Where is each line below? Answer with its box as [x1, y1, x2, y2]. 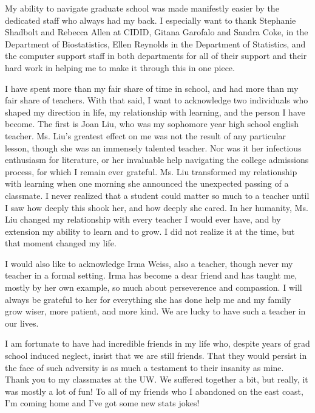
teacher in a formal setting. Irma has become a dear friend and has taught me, [5, 269, 297, 282]
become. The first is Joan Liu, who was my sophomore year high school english [5, 117, 299, 130]
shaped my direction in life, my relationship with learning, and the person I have [5, 105, 305, 118]
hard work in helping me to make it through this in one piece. [5, 61, 235, 74]
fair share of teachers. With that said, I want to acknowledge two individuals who [5, 94, 308, 106]
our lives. [5, 316, 39, 329]
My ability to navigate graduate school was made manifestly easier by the [5, 2, 279, 14]
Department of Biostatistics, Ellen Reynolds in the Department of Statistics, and [5, 37, 306, 50]
